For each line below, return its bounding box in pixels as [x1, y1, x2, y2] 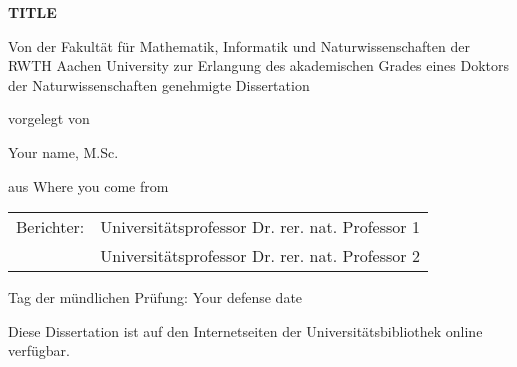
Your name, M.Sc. [8, 141, 119, 162]
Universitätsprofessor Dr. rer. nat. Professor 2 [100, 244, 420, 268]
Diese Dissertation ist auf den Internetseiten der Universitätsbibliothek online [8, 320, 483, 341]
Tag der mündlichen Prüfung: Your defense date [8, 287, 303, 308]
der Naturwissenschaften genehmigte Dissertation [8, 74, 310, 95]
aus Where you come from [8, 175, 169, 196]
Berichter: [16, 215, 85, 239]
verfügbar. [8, 340, 70, 361]
